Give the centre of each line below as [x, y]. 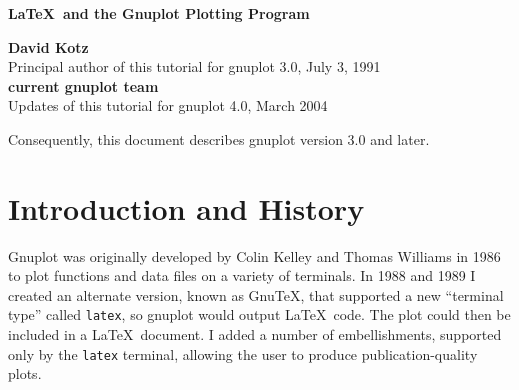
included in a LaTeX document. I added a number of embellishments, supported [255, 334]
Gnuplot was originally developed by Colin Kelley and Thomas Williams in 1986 [254, 255]
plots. [25, 373]
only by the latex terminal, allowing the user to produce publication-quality [243, 353]
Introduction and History [186, 207]
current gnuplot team [83, 85]
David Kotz [48, 46]
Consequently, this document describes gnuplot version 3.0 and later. [219, 138]
